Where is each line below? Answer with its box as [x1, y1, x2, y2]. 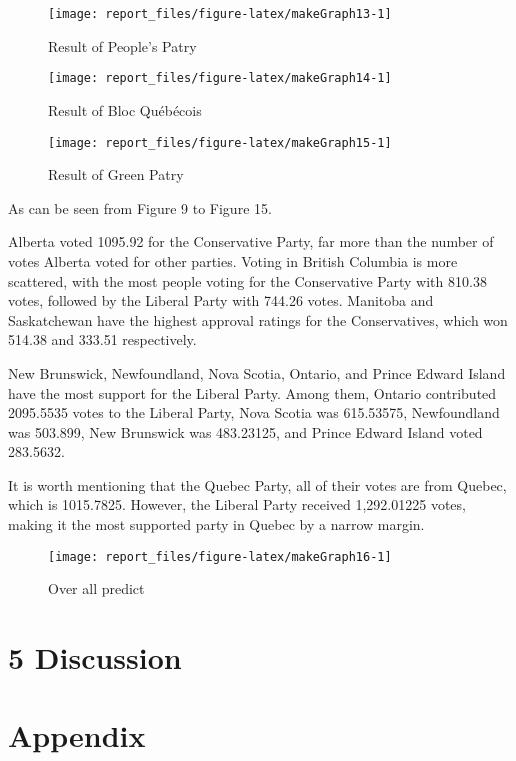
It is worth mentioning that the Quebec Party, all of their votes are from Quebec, [8, 474, 507, 495]
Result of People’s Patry [48, 35, 197, 56]
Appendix [8, 715, 146, 756]
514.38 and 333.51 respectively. [8, 329, 197, 350]
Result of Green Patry [48, 164, 184, 185]
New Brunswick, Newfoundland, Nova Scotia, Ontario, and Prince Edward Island [8, 362, 506, 383]
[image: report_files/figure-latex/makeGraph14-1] [48, 71, 392, 86]
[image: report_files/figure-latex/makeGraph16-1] [48, 549, 392, 564]
